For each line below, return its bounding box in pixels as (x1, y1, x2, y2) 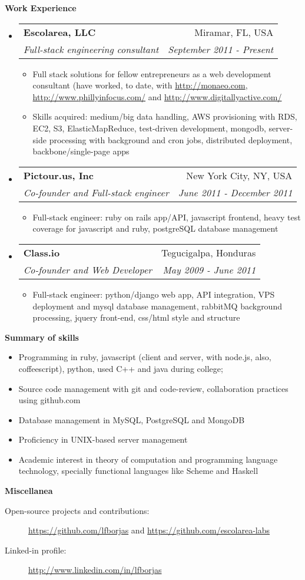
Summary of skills (5, 331, 79, 343)
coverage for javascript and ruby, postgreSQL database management (32, 222, 279, 235)
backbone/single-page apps (32, 145, 130, 157)
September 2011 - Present (168, 42, 274, 56)
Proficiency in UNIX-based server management (18, 433, 188, 446)
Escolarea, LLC (23, 25, 96, 39)
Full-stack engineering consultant (23, 42, 159, 56)
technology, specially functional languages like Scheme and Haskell (18, 464, 258, 477)
